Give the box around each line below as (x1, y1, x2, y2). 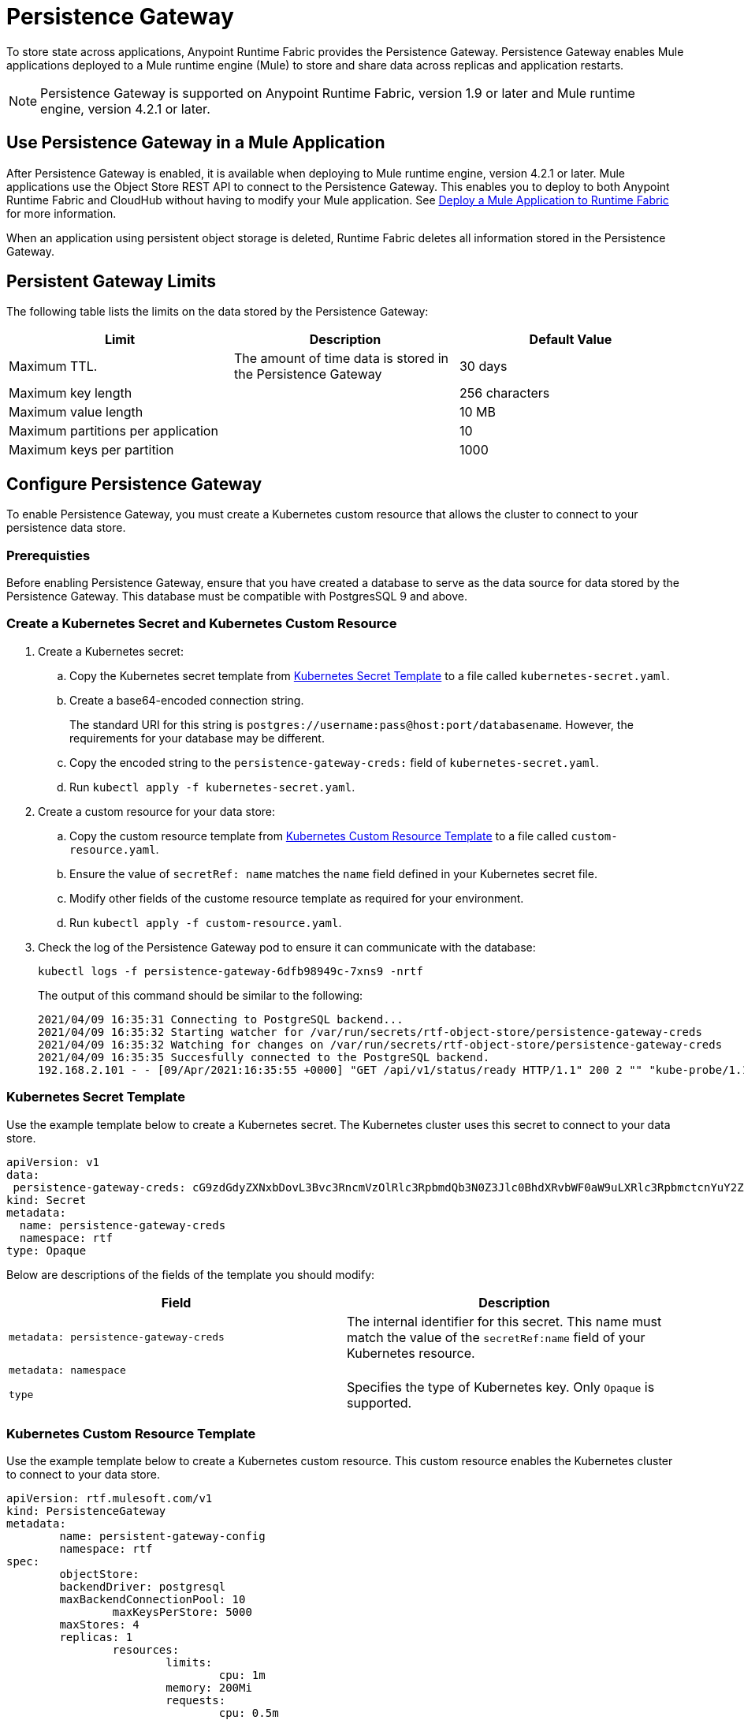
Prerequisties (6, 547, 91, 563)
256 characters (459, 385, 550, 402)
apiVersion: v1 (6, 1155, 100, 1168)
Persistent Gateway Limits (6, 271, 217, 292)
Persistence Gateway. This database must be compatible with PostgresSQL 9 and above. (6, 589, 467, 604)
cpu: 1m (218, 1669, 266, 1682)
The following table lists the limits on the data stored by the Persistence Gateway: (6, 305, 429, 319)
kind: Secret (6, 1193, 87, 1206)
